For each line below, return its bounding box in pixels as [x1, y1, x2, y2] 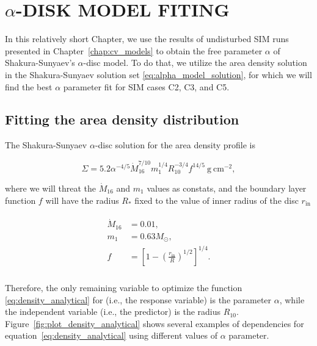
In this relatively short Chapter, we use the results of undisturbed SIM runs [5, 32, 289, 45]
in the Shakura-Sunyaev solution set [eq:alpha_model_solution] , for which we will [5, 68, 312, 81]
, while [279, 293, 305, 306]
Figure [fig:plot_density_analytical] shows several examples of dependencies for [5, 317, 304, 330]
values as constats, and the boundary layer [147, 182, 307, 195]
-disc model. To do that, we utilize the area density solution [83, 56, 307, 69]
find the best [5, 80, 53, 93]
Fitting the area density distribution [5, 110, 239, 129]
